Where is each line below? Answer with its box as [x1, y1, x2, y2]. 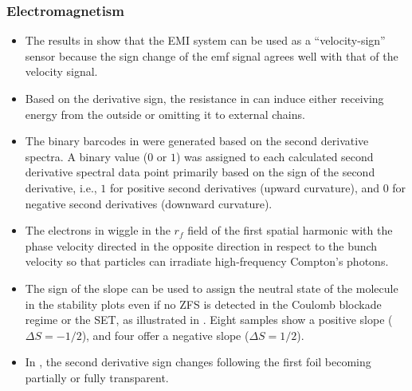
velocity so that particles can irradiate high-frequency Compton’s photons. [25, 253, 389, 270]
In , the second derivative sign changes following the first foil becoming [25, 353, 371, 370]
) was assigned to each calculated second [176, 148, 374, 164]
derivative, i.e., [25, 179, 97, 195]
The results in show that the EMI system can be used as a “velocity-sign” [25, 32, 386, 49]
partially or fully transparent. [25, 369, 169, 385]
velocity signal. [25, 63, 98, 80]
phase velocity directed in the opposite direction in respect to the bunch [25, 237, 378, 254]
